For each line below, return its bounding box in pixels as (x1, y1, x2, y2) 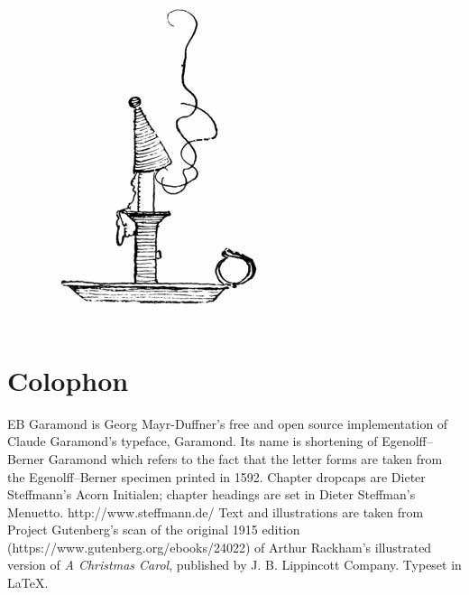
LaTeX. (7, 573, 49, 592)
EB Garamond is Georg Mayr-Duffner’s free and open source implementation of (7, 414, 448, 432)
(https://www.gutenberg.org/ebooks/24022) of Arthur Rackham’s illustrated (7, 537, 432, 556)
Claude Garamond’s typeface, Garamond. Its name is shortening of (7, 432, 378, 451)
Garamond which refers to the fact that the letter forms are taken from (48, 449, 443, 468)
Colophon (7, 361, 129, 398)
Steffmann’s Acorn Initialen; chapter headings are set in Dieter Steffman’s (7, 485, 416, 504)
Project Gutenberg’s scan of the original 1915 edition (7, 520, 300, 539)
